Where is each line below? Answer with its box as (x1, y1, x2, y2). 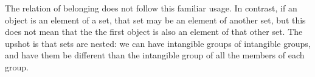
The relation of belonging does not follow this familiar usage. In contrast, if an (5, 2, 297, 14)
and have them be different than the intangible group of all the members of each (5, 49, 305, 61)
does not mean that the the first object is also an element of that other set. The (5, 25, 303, 38)
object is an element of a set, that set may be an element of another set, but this (5, 13, 306, 26)
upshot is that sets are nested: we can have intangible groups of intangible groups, (5, 37, 311, 49)
